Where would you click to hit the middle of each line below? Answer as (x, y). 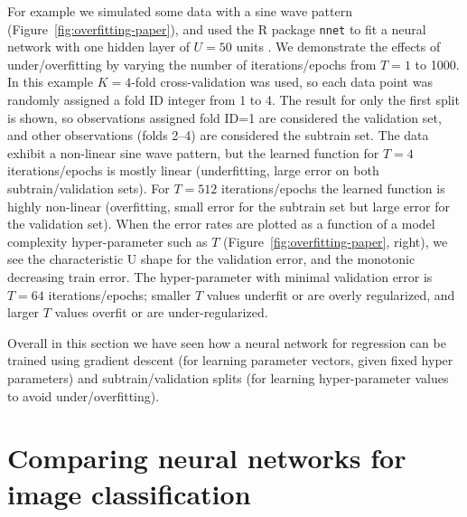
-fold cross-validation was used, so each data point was (282, 82)
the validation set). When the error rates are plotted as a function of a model (221, 224)
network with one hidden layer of (98, 47)
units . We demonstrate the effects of (338, 47)
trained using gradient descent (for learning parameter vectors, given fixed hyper (230, 360)
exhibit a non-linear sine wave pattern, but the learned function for (193, 152)
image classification (129, 493)
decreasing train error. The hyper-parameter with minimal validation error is (220, 276)
